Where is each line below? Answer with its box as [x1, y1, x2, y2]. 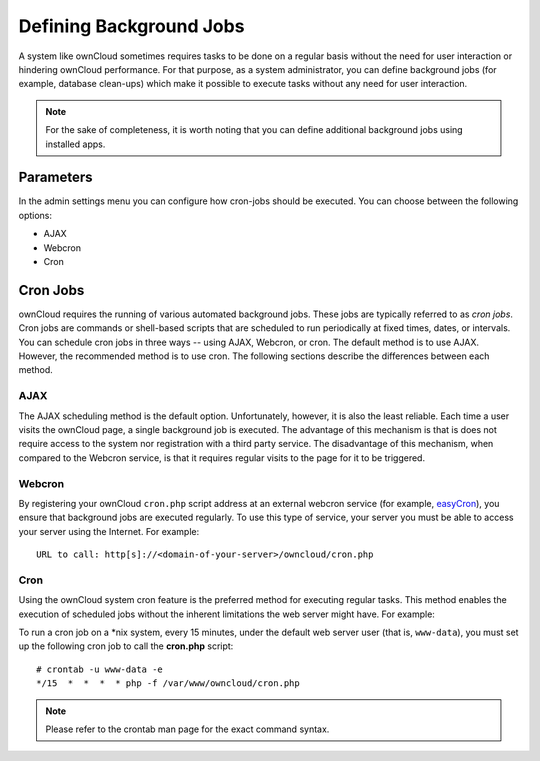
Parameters [18, 169, 93, 186]
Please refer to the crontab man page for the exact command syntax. [45, 723, 330, 735]
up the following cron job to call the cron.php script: [18, 640, 234, 652]
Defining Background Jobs [18, 15, 245, 37]
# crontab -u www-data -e [36, 663, 164, 675]
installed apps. [45, 138, 106, 150]
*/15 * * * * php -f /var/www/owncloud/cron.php [36, 678, 300, 689]
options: [18, 209, 53, 221]
